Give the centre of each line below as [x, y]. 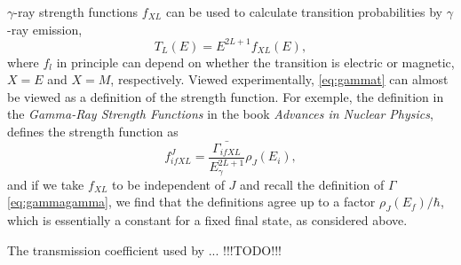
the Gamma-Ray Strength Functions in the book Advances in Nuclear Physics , [220, 114]
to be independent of [168, 184]
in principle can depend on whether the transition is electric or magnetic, [255, 62]
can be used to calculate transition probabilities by [304, 12]
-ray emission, [45, 29]
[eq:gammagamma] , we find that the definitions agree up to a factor [191, 202]
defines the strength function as [93, 132]
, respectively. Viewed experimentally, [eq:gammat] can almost [279, 79]
